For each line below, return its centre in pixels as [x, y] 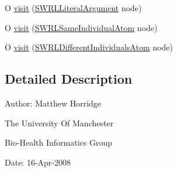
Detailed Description [69, 79]
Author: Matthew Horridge [53, 103]
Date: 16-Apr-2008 [38, 162]
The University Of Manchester [59, 123]
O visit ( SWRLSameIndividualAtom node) [81, 27]
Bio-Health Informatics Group [59, 142]
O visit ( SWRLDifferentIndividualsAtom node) [89, 47]
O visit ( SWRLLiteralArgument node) [73, 8]
